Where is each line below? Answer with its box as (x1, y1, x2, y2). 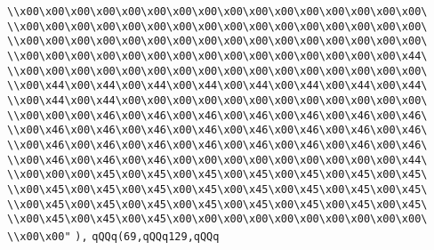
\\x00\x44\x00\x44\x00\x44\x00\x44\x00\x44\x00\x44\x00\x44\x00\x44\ (7, 79, 428, 93)
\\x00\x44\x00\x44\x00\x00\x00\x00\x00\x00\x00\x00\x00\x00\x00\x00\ (7, 93, 428, 107)
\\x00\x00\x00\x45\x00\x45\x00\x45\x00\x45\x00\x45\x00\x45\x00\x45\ (7, 168, 428, 181)
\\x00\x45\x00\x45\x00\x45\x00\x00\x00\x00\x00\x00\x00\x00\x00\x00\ (7, 213, 428, 226)
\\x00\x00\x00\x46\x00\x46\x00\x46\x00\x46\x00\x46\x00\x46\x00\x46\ (7, 109, 428, 122)
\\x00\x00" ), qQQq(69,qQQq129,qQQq (7, 230, 220, 243)
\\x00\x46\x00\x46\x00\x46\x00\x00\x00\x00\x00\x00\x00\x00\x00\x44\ (7, 153, 428, 166)
